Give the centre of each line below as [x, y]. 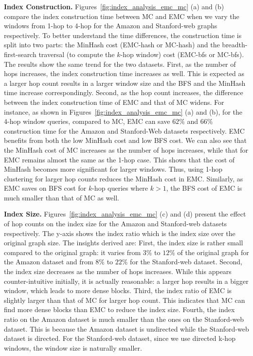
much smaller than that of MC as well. [62, 197]
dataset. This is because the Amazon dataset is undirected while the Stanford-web [126, 328]
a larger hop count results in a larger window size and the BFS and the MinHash [125, 83]
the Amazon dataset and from [49, 262]
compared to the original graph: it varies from [72, 252]
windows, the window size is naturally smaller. [73, 347]
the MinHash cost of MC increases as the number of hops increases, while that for [126, 149]
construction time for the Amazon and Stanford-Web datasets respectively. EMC [124, 130]
